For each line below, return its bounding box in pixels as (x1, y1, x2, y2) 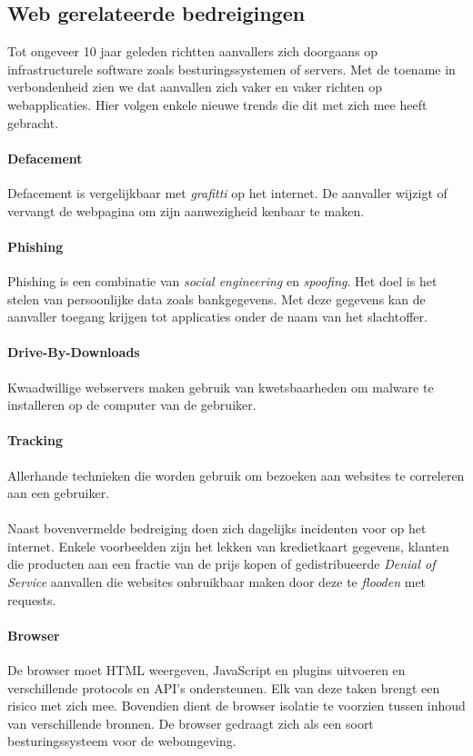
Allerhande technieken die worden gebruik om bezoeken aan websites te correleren (7, 465, 465, 484)
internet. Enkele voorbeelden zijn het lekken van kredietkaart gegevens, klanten (7, 536, 449, 555)
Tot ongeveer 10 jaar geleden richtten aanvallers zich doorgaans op (7, 42, 378, 61)
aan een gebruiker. (7, 483, 110, 502)
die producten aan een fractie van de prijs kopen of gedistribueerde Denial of (7, 554, 436, 573)
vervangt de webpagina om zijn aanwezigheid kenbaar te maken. (7, 201, 365, 220)
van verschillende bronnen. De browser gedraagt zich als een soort (7, 713, 374, 732)
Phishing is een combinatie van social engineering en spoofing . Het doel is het (7, 271, 438, 290)
